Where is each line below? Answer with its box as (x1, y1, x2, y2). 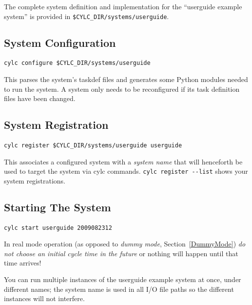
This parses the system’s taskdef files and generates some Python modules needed (4, 74, 248, 84)
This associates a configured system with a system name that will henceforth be (4, 156, 243, 166)
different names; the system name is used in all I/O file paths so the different (4, 284, 234, 294)
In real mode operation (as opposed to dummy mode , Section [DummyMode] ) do (4, 239, 246, 249)
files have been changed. (4, 93, 76, 103)
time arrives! (4, 258, 41, 268)
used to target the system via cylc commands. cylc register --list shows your (4, 166, 248, 176)
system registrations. (4, 175, 65, 185)
